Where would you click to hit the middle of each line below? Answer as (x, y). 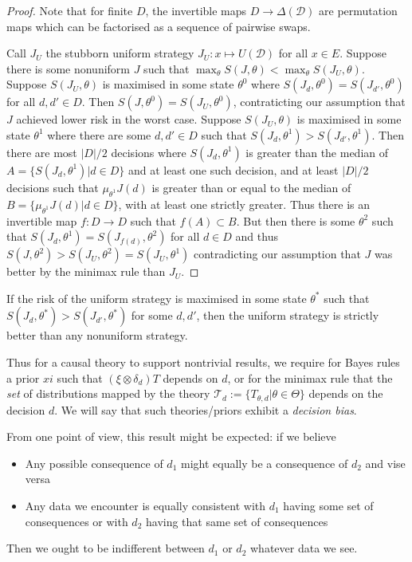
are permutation (358, 10)
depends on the (346, 393)
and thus (257, 236)
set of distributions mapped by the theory (108, 393)
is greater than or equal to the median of (251, 187)
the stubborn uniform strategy (120, 53)
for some (152, 315)
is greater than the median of (317, 152)
